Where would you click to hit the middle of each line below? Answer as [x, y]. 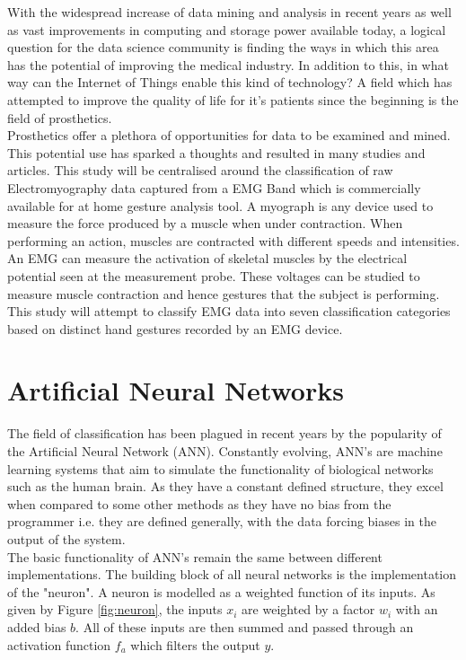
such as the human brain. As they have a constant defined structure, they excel [225, 486]
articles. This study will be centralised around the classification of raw [200, 170]
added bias [37, 626]
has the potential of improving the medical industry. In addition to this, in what [228, 64]
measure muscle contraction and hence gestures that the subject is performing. [224, 293]
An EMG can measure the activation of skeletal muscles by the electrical [207, 258]
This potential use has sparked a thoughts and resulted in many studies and [216, 152]
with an [417, 609]
